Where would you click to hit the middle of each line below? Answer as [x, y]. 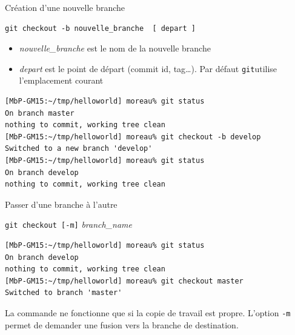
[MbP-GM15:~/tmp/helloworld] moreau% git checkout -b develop [133, 137]
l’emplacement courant [61, 80]
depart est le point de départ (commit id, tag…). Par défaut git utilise [148, 68]
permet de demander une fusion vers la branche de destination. [122, 324]
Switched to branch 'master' [64, 293]
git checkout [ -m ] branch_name [68, 224]
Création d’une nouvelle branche [65, 7]
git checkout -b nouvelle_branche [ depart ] [100, 28]
